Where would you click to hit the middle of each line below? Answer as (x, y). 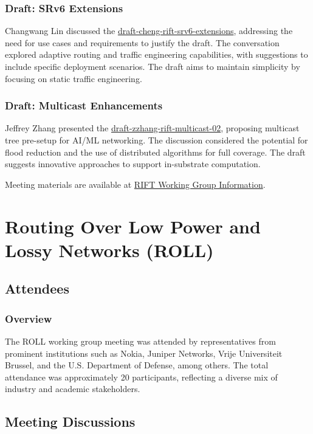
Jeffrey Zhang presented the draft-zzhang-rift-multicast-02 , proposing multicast (152, 128)
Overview (29, 318)
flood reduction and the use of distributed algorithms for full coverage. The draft (155, 152)
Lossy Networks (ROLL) (109, 250)
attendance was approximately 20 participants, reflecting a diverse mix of (141, 377)
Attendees (37, 288)
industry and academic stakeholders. (73, 389)
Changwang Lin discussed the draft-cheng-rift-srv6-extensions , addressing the (149, 31)
